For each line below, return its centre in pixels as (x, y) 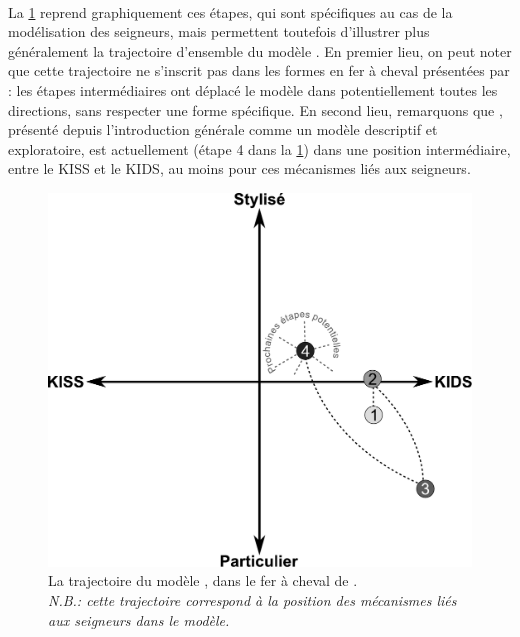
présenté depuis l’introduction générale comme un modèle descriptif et (223, 129)
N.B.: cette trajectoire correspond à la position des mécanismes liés (252, 600)
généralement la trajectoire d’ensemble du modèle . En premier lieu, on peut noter (260, 50)
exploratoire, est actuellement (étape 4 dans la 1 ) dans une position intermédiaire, (259, 148)
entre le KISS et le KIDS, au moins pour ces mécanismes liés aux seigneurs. (239, 168)
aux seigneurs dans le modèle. (139, 619)
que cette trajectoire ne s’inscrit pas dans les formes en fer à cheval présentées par (259, 70)
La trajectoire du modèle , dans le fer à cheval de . (203, 580)
